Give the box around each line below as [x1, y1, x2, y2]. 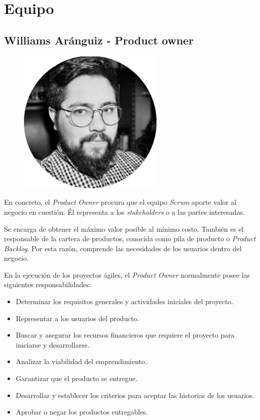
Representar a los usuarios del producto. [15, 313, 139, 323]
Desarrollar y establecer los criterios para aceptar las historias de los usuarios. [15, 390, 254, 400]
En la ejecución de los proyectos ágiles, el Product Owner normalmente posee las [4, 269, 250, 280]
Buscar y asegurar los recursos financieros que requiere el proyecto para [15, 330, 234, 340]
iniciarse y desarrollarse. [15, 339, 89, 350]
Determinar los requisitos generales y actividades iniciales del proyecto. [15, 296, 233, 307]
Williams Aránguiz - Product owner [4, 32, 194, 47]
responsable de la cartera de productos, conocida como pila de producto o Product [4, 233, 256, 244]
